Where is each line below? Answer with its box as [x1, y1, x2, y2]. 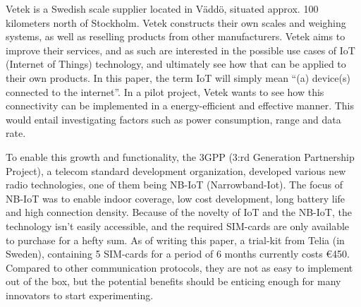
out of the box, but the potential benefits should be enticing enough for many [6, 274, 341, 289]
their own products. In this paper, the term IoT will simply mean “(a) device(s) [6, 70, 350, 85]
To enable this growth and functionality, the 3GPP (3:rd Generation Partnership [6, 149, 355, 164]
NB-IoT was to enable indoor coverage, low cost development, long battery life [6, 191, 345, 205]
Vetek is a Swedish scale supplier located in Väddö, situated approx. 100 [6, 1, 319, 16]
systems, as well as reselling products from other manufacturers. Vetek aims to [6, 29, 345, 44]
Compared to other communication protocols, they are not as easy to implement [6, 260, 353, 275]
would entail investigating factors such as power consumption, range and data [6, 112, 341, 126]
